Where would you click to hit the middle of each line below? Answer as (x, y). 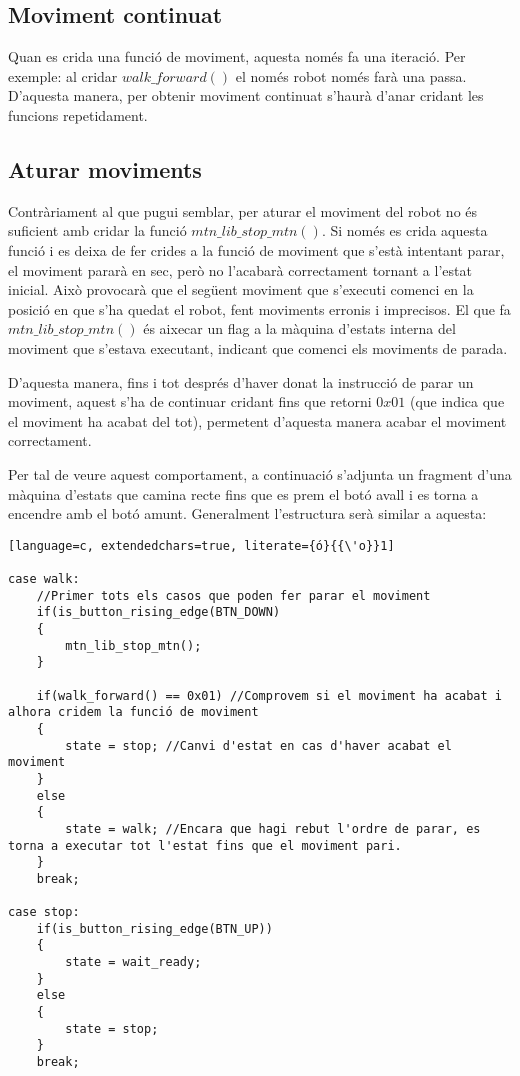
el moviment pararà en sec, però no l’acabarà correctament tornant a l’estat (240, 269)
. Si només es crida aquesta (404, 230)
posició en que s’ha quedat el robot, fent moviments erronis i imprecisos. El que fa (259, 308)
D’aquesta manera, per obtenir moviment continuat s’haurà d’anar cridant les (246, 95)
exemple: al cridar (63, 75)
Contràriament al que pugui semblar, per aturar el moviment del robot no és (243, 210)
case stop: (44, 912)
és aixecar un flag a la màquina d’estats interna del (299, 328)
